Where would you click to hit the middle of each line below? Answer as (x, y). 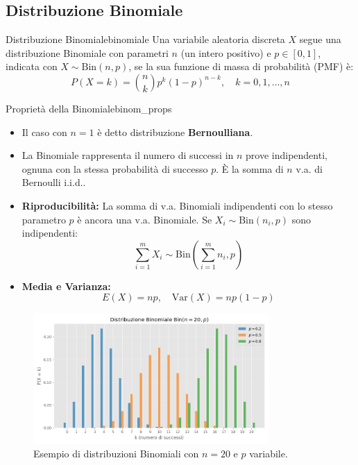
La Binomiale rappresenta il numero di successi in (128, 155)
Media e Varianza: (66, 286)
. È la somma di (250, 168)
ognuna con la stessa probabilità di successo (115, 168)
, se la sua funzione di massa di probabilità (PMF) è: (241, 66)
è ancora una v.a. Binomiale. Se (145, 219)
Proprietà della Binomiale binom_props (89, 108)
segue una (320, 39)
